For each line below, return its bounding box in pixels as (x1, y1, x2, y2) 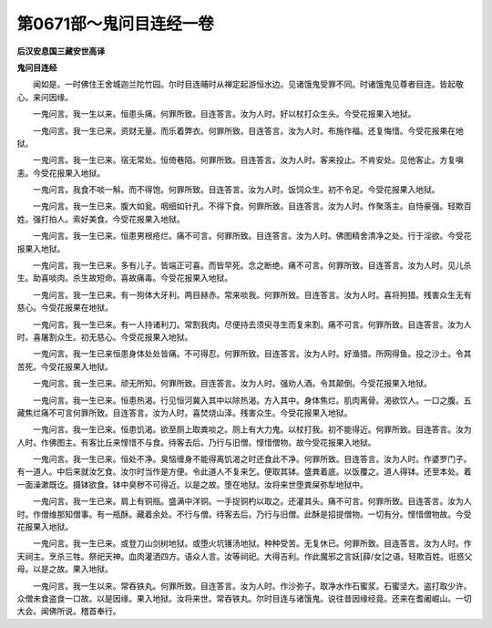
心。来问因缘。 (16, 91, 73, 102)
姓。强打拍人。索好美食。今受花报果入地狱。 (16, 213, 185, 224)
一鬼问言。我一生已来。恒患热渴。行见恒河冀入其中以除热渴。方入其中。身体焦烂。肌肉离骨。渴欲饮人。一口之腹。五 (32, 395, 472, 406)
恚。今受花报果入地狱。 (16, 167, 105, 178)
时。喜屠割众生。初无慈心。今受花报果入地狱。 (16, 331, 193, 342)
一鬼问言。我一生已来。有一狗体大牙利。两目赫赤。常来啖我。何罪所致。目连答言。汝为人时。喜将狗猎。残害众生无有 (32, 289, 472, 300)
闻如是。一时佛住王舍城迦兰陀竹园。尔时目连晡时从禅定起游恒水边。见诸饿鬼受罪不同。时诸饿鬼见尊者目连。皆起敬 (32, 78, 464, 90)
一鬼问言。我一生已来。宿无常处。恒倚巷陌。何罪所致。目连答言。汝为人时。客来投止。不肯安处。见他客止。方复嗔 (32, 155, 464, 166)
